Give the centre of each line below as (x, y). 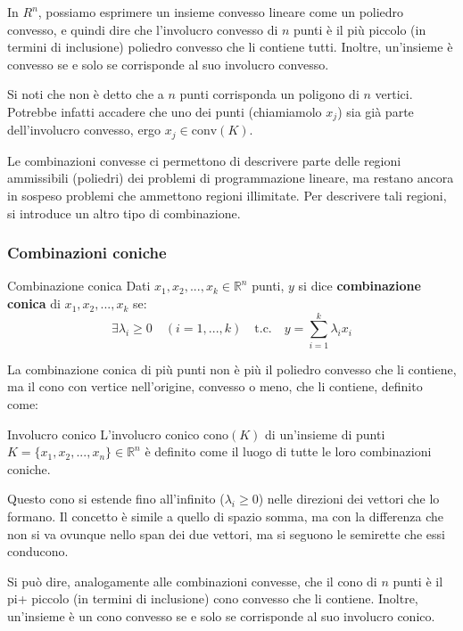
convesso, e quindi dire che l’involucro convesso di (143, 29)
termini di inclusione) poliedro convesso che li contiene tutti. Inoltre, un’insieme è (230, 47)
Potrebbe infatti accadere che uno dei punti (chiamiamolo (165, 111)
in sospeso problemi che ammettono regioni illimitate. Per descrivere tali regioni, (227, 196)
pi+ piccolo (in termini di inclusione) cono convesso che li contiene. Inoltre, (213, 598)
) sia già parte (376, 111)
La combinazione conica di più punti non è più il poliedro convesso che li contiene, (232, 369)
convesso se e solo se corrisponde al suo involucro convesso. (168, 64)
